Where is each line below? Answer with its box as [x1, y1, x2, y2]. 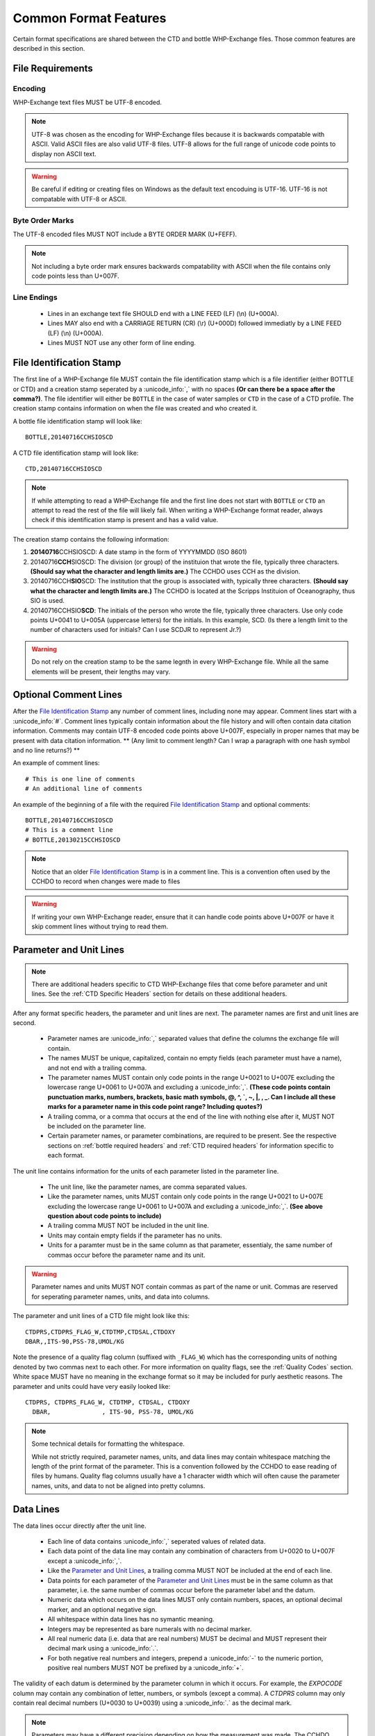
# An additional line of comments [25, 785, 142, 793]
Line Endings [12, 292, 58, 302]
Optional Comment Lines [12, 689, 123, 701]
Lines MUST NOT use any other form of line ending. [47, 339, 196, 347]
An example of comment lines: [12, 759, 100, 767]
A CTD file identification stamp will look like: [12, 449, 139, 457]
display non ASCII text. [31, 149, 97, 158]
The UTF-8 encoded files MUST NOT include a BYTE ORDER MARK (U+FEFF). [12, 230, 237, 238]
